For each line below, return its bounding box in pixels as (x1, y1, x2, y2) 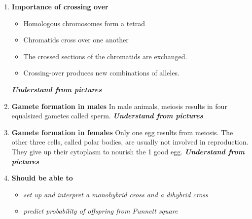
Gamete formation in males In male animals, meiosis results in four (11, 101, 227, 111)
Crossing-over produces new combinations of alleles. (23, 68, 180, 78)
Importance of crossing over (11, 1, 108, 11)
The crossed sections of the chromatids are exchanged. (23, 51, 187, 61)
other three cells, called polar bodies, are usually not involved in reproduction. (11, 137, 249, 147)
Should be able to (11, 173, 73, 183)
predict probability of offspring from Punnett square (23, 206, 178, 216)
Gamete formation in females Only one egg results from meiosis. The (11, 127, 233, 137)
